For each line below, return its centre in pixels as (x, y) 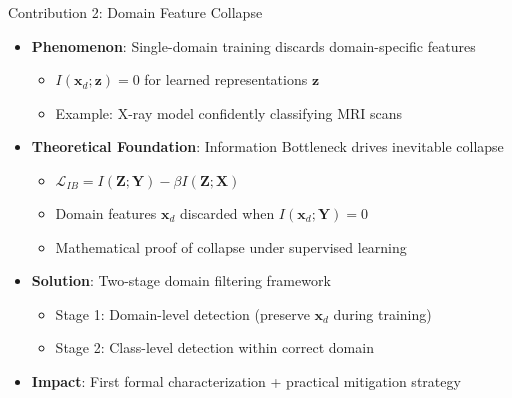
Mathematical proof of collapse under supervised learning (231, 246)
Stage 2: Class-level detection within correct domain (214, 347)
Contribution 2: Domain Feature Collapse (135, 12)
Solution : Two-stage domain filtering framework (181, 280)
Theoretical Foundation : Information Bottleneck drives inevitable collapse (267, 146)
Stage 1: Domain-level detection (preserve (182, 313)
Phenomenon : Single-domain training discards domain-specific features (253, 45)
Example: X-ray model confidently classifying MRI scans (229, 112)
